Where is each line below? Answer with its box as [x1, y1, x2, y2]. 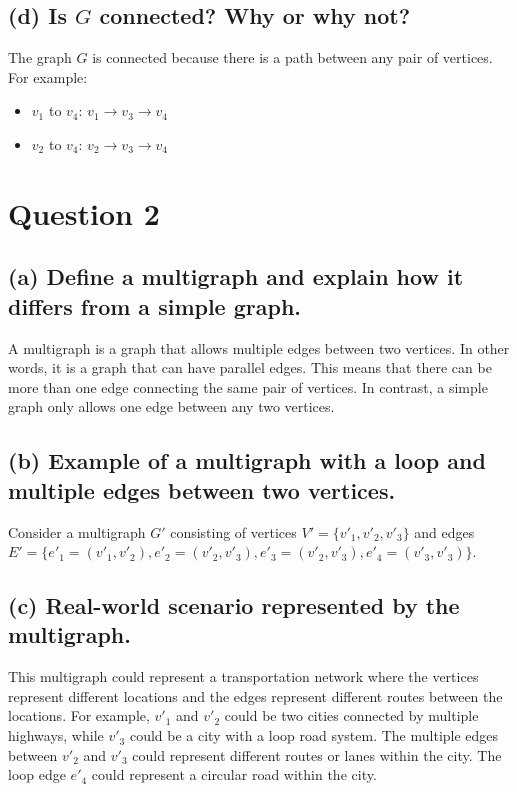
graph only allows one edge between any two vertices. [8, 396, 335, 417]
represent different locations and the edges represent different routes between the [8, 685, 503, 706]
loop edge [8, 764, 66, 785]
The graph [8, 47, 72, 68]
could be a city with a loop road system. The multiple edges [129, 725, 499, 746]
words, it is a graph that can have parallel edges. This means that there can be [8, 357, 492, 378]
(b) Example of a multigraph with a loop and [8, 445, 486, 476]
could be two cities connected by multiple [224, 705, 479, 726]
